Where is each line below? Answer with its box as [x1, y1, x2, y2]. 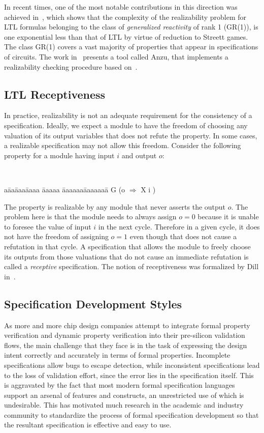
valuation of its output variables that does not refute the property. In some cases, [4, 130, 257, 140]
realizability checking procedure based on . [4, 61, 138, 72]
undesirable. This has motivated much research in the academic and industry [4, 399, 244, 410]
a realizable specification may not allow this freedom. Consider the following [4, 140, 241, 151]
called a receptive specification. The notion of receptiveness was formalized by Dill [4, 261, 259, 272]
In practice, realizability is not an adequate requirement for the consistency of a [4, 110, 252, 121]
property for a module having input [4, 150, 115, 160]
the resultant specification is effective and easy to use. [4, 419, 172, 430]
